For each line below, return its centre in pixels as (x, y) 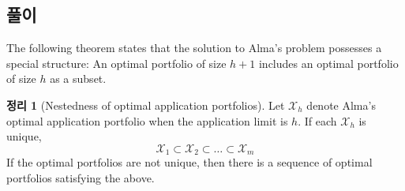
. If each (317, 120)
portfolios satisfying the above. (81, 177)
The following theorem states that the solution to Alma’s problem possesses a (194, 48)
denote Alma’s (341, 105)
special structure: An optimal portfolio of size (116, 63)
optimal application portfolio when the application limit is (147, 120)
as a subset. (78, 79)
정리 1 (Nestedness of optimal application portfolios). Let (146, 105)
